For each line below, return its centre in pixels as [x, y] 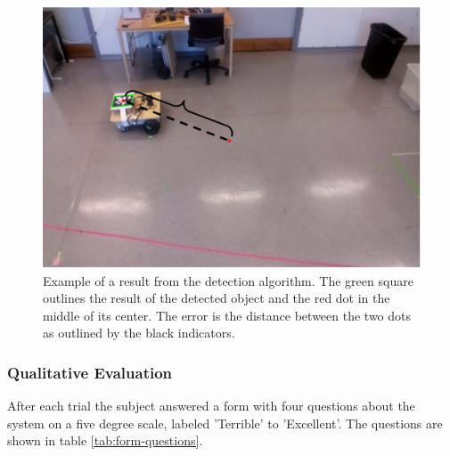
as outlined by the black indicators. [139, 333]
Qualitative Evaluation [90, 372]
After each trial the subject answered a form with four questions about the [211, 406]
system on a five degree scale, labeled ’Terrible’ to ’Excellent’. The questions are [225, 423]
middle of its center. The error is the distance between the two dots [227, 315]
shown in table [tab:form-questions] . [105, 440]
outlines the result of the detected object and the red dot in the [217, 298]
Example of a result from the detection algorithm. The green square [228, 280]
